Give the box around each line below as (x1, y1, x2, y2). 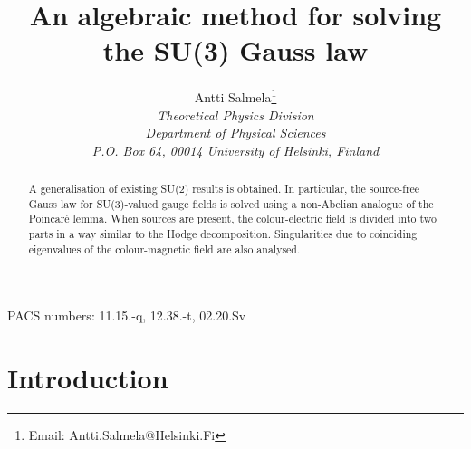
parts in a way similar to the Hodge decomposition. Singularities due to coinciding (28, 226, 418, 242)
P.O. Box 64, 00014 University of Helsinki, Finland (91, 140, 380, 159)
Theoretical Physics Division (157, 105, 314, 124)
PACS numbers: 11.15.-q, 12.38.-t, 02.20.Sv (7, 306, 246, 325)
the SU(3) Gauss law (102, 32, 369, 69)
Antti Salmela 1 (194, 85, 277, 106)
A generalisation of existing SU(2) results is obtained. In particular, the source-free (28, 181, 420, 196)
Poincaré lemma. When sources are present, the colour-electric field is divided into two (28, 211, 437, 226)
